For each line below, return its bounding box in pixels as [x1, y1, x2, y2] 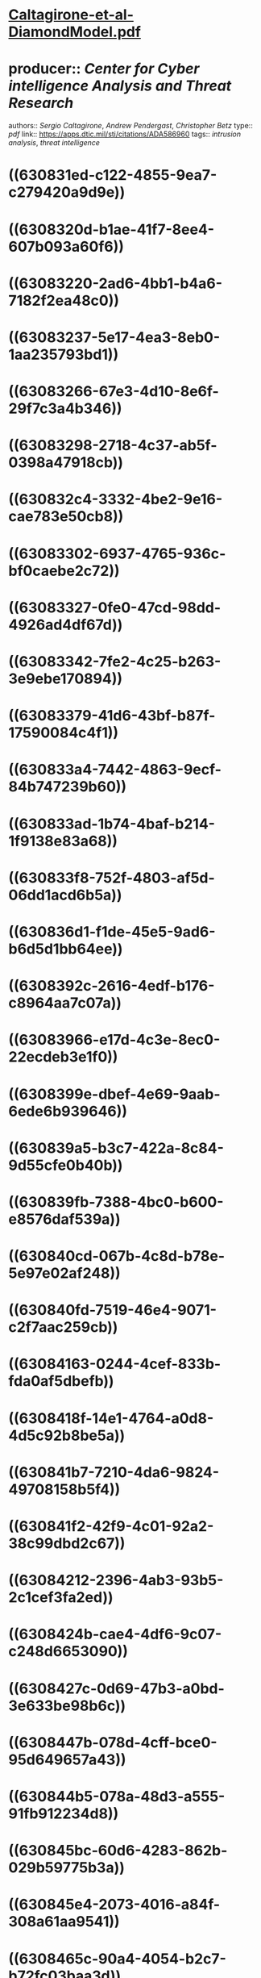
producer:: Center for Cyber [8, 60, 200, 78]
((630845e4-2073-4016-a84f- [8, 1896, 221, 1913]
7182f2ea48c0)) [8, 291, 119, 310]
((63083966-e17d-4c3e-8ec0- [8, 1031, 221, 1050]
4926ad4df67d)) [8, 616, 123, 634]
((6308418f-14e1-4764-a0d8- [8, 1409, 214, 1427]
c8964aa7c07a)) [8, 994, 122, 1012]
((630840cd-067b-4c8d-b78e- [8, 1247, 226, 1266]
